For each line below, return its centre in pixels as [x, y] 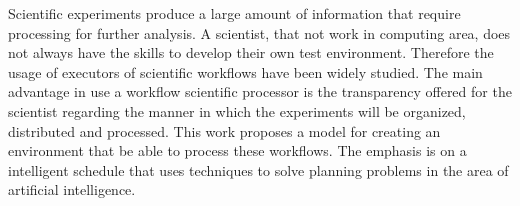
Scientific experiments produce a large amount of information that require [234, 13]
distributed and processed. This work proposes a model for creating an [224, 130]
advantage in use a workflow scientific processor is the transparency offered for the [260, 91]
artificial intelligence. [72, 189]
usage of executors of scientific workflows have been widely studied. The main [245, 71]
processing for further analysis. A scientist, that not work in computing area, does [259, 32]
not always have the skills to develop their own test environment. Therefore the [251, 52]
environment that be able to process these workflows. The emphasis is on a [237, 150]
